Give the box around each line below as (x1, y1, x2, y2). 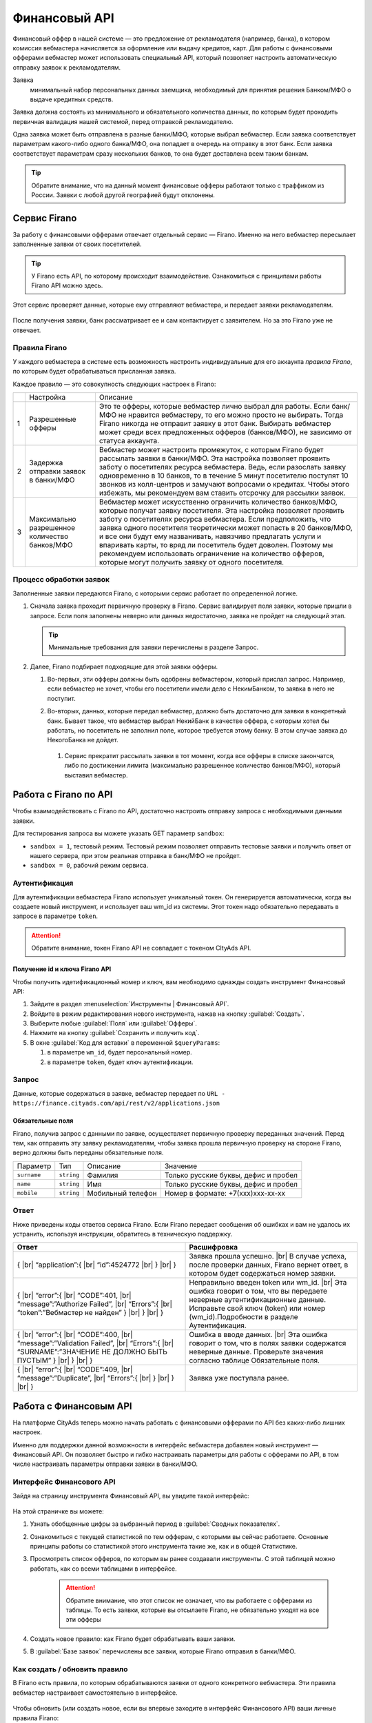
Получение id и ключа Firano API (12, 965, 112, 973)
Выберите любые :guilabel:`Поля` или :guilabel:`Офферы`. (30, 1019, 198, 1028)
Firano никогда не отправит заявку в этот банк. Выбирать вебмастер (99, 418, 331, 428)
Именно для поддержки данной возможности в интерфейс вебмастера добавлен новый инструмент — (12, 1440, 319, 1449)
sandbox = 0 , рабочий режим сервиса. (30, 861, 149, 870)
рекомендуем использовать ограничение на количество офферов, (99, 549, 325, 558)
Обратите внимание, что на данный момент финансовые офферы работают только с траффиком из (31, 181, 324, 190)
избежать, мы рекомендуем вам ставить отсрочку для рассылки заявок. (99, 488, 346, 498)
